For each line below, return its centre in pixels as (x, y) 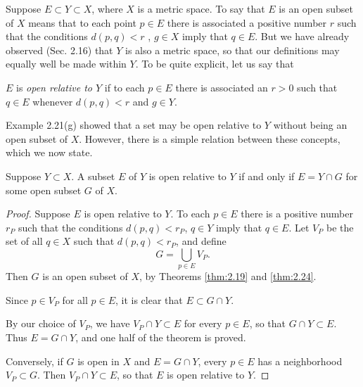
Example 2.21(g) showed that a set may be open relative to (134, 125)
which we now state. (49, 152)
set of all (24, 241)
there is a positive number (297, 214)
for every (203, 323)
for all (75, 299)
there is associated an (222, 87)
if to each (125, 87)
